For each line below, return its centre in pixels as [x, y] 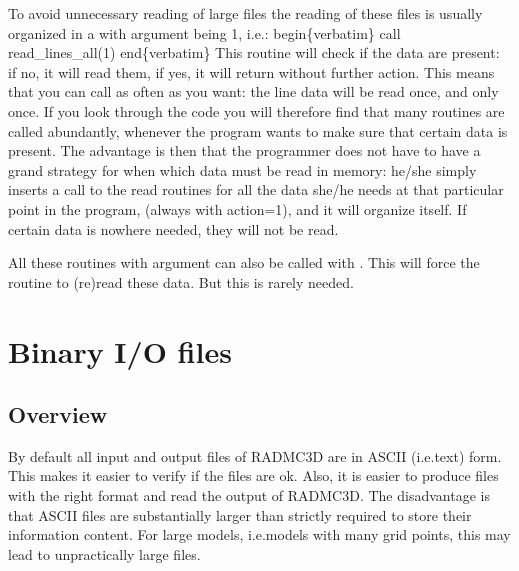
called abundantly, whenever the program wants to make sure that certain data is [258, 130]
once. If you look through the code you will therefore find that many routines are [256, 110]
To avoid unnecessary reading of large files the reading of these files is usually [245, 13]
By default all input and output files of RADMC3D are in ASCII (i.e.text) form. [255, 455]
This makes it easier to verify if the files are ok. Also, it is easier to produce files [253, 475]
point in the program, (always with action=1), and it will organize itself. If [237, 208]
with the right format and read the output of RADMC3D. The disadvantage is [249, 495]
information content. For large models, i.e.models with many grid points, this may [259, 534]
